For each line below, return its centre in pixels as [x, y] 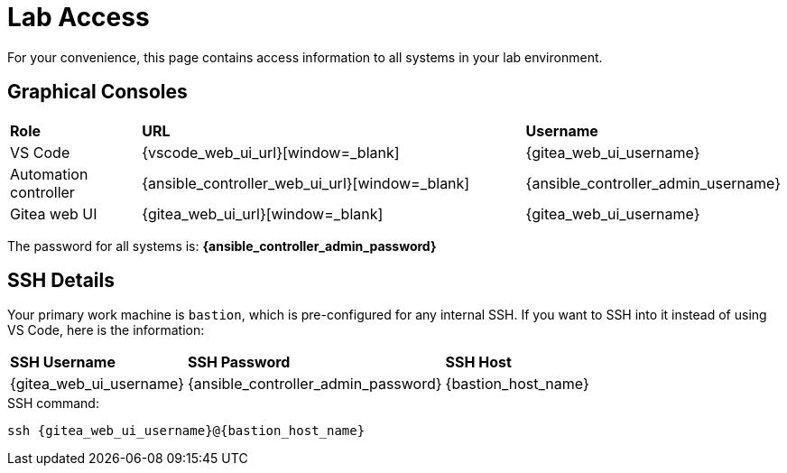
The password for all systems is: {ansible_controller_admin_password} [222, 246]
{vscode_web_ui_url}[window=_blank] [271, 152]
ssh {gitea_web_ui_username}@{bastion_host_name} [186, 431]
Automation [49, 174]
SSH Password [239, 362]
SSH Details [61, 281]
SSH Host [478, 362]
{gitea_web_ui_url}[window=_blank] [263, 213]
